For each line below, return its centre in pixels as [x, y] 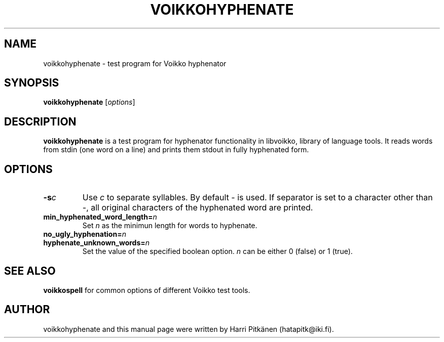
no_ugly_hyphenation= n [85, 234]
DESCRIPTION [40, 121]
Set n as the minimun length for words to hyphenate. [170, 226]
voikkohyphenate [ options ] [89, 102]
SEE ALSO [30, 271]
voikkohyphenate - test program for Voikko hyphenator [135, 63]
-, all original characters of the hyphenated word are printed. [198, 208]
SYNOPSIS [32, 83]
